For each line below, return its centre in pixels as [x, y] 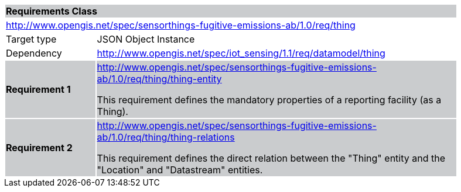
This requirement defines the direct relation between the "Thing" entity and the [271, 158]
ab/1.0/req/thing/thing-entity [159, 79]
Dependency [34, 53]
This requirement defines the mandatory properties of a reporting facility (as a [269, 100]
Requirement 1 [38, 89]
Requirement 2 [39, 148]
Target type [31, 39]
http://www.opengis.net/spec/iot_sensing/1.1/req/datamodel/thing [241, 53]
